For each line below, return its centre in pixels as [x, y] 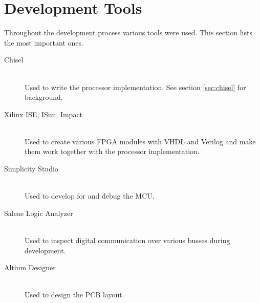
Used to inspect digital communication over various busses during [127, 240]
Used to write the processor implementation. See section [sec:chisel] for [135, 87]
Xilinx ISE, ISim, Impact [44, 114]
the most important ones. [44, 42]
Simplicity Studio [31, 169]
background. [44, 97]
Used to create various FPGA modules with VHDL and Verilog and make [140, 141]
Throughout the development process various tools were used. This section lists [128, 33]
